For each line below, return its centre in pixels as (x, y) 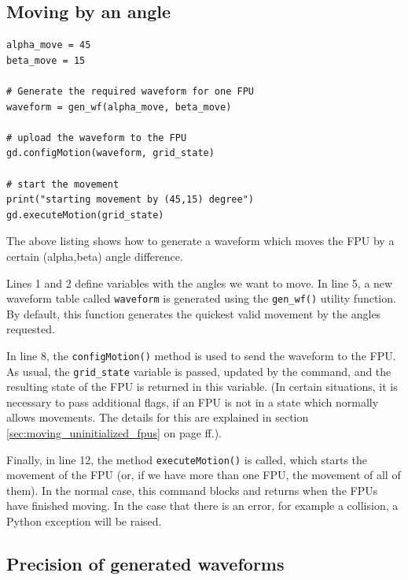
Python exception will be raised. (84, 521)
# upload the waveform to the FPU (97, 138)
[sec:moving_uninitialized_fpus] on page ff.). (114, 433)
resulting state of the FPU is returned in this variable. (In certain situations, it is (202, 387)
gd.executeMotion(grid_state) (85, 215)
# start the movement (63, 184)
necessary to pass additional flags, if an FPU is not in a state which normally (193, 402)
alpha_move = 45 (49, 45)
